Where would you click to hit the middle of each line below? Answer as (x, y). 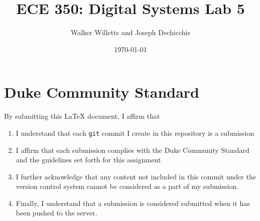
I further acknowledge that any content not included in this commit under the (136, 176)
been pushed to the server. (56, 213)
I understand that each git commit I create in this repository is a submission (135, 133)
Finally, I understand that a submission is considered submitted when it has (133, 203)
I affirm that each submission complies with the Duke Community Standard (133, 150)
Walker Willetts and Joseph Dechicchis (131, 32)
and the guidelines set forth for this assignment (88, 160)
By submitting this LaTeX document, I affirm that (82, 116)
